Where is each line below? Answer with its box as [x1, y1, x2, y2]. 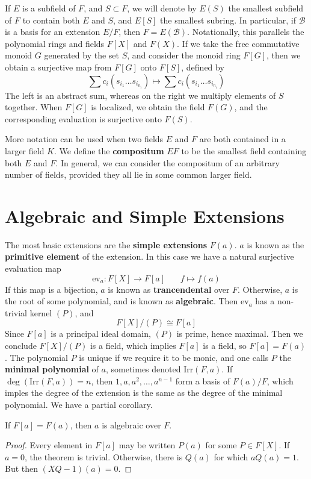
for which [214, 450, 248, 463]
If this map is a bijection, [5, 283, 98, 295]
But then [5, 462, 38, 475]
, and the [234, 101, 268, 113]
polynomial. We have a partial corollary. [5, 398, 153, 410]
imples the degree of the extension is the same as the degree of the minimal [5, 386, 283, 399]
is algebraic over [102, 418, 161, 431]
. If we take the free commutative [177, 37, 300, 49]
